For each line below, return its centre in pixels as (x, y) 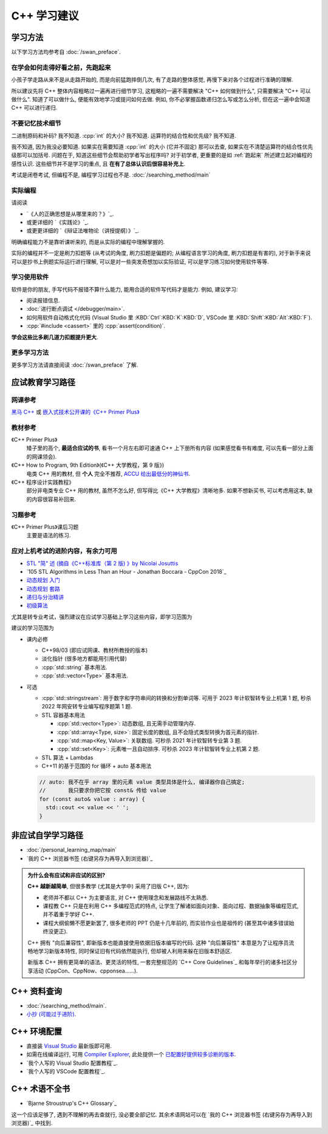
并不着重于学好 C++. (68, 914)
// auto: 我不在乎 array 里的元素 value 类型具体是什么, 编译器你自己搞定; (142, 782)
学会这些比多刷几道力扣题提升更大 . (55, 337)
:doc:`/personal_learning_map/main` (72, 850)
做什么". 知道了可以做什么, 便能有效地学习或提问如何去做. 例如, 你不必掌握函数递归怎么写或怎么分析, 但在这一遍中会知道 (161, 99)
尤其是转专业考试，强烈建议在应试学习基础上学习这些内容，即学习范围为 (102, 617)
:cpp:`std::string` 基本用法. (74, 667)
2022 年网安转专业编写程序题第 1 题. (87, 707)
